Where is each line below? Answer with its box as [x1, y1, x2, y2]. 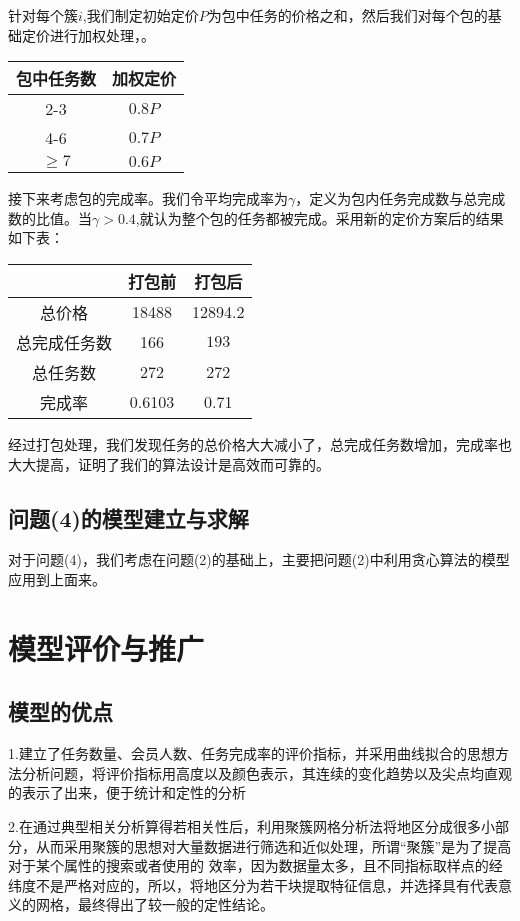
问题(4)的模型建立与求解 [8, 502, 249, 533]
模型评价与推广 [8, 627, 205, 668]
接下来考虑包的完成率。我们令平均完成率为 [8, 188, 288, 209]
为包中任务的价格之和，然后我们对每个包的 [207, 5, 488, 25]
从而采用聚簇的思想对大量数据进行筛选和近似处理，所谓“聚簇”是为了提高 [35, 835, 512, 856]
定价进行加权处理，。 [21, 24, 155, 45]
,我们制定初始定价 [82, 5, 199, 25]
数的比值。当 [8, 207, 92, 228]
